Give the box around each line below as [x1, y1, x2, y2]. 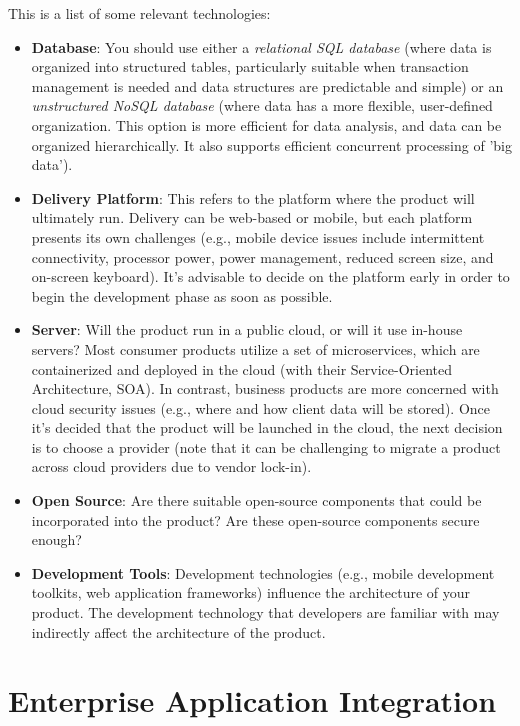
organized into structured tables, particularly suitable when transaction [31, 56, 469, 77]
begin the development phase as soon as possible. [31, 285, 333, 306]
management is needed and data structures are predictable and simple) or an [31, 75, 504, 96]
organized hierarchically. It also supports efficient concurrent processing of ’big [31, 134, 512, 155]
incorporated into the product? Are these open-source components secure [31, 509, 480, 530]
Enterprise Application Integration [8, 680, 497, 721]
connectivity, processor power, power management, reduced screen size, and [31, 246, 494, 267]
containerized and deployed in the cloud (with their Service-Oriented [31, 358, 452, 379]
